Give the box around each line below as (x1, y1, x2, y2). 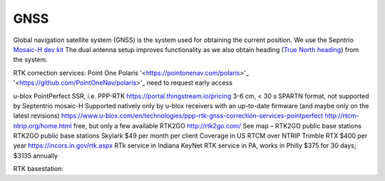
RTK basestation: (13, 165, 64, 173)
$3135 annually (13, 151, 58, 160)
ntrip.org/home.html (13, 121, 72, 130)
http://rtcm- (324, 111, 359, 120)
